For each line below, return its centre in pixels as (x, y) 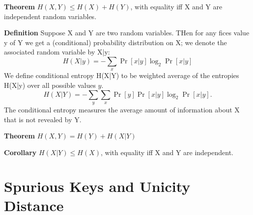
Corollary (20, 152)
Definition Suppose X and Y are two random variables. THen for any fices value (127, 33)
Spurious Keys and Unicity (97, 186)
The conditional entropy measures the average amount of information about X (122, 109)
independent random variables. (50, 16)
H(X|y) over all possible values (50, 85)
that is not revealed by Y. (43, 119)
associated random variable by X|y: (57, 52)
